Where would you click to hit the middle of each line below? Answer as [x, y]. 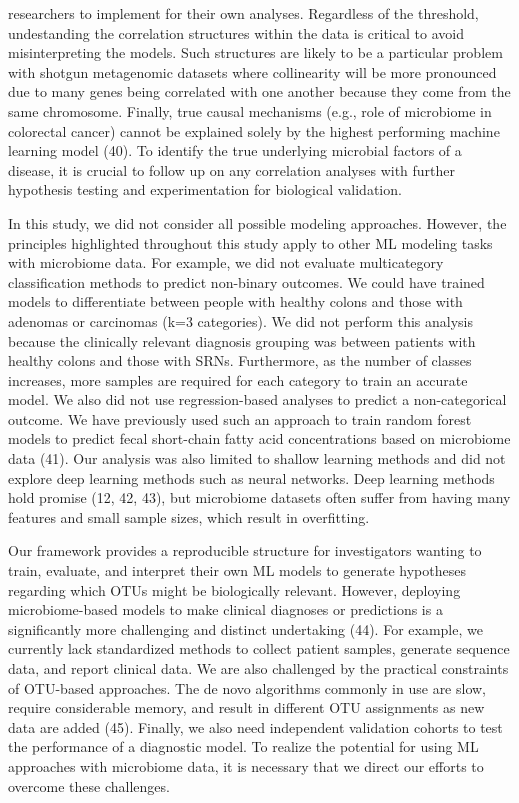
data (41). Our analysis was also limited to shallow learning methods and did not [257, 458]
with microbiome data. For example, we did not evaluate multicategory [226, 262]
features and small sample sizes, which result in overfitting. [189, 516]
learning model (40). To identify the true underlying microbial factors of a [235, 150]
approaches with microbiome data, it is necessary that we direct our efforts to [246, 765]
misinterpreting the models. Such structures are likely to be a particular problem [255, 52]
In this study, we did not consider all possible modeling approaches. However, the [257, 222]
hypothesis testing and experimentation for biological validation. [205, 189]
